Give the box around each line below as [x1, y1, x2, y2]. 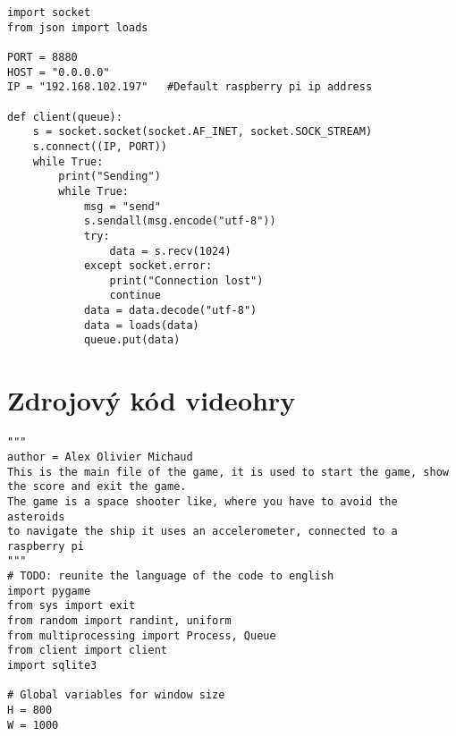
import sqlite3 [7, 659, 97, 673]
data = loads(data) [83, 318, 199, 332]
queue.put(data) [83, 334, 181, 347]
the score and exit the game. [7, 480, 187, 494]
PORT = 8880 [7, 50, 78, 63]
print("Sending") [58, 170, 161, 183]
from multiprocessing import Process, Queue [7, 629, 276, 642]
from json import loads [7, 21, 148, 34]
